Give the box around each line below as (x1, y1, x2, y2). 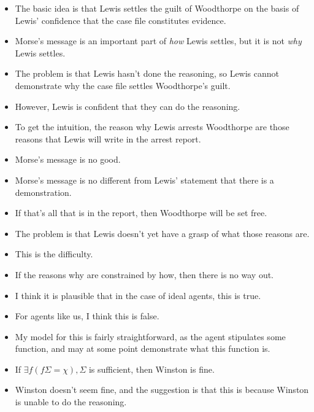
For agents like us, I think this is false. (15, 309, 159, 322)
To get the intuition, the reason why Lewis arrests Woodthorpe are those (15, 120, 289, 133)
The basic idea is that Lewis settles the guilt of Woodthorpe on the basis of (15, 2, 299, 14)
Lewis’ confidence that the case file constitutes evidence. (15, 14, 226, 26)
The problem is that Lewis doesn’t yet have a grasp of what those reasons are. (15, 227, 310, 239)
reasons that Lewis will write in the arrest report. (15, 132, 201, 145)
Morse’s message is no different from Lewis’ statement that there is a (15, 173, 274, 186)
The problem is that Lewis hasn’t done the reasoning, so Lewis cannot (15, 67, 280, 80)
